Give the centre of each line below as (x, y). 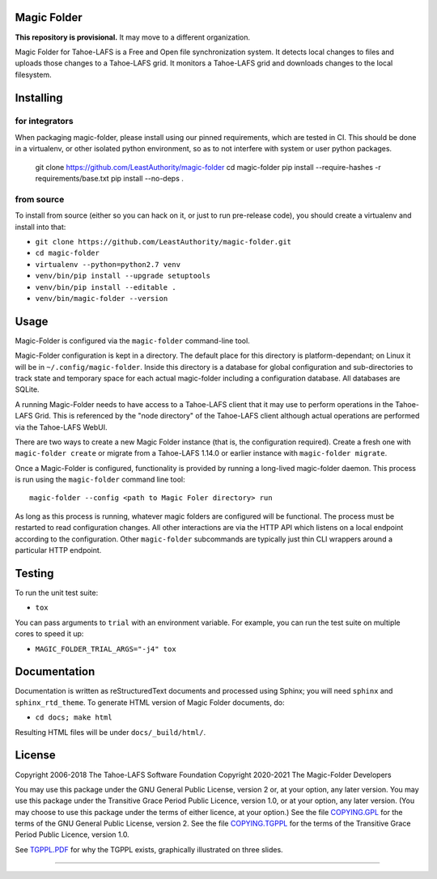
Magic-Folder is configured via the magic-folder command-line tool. (132, 341)
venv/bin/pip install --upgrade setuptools (123, 276)
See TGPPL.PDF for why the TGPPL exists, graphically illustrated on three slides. (149, 849)
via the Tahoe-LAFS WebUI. (61, 427)
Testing (34, 573)
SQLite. (27, 389)
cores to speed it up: (49, 634)
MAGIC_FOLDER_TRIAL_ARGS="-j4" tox (106, 649)
